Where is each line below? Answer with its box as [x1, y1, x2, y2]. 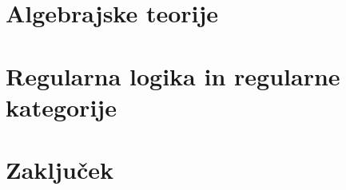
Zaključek [6, 153, 114, 186]
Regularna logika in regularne [6, 59, 340, 92]
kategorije [6, 90, 117, 123]
